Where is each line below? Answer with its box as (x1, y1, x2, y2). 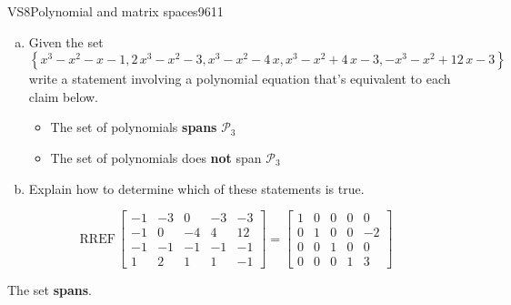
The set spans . (7, 280, 92, 300)
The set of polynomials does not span (50, 147, 262, 167)
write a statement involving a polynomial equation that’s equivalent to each (28, 69, 451, 88)
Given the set (28, 32, 104, 51)
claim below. (28, 86, 99, 106)
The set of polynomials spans (50, 117, 217, 137)
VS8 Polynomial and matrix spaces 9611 (7, 2, 224, 20)
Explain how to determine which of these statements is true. (28, 178, 365, 198)
